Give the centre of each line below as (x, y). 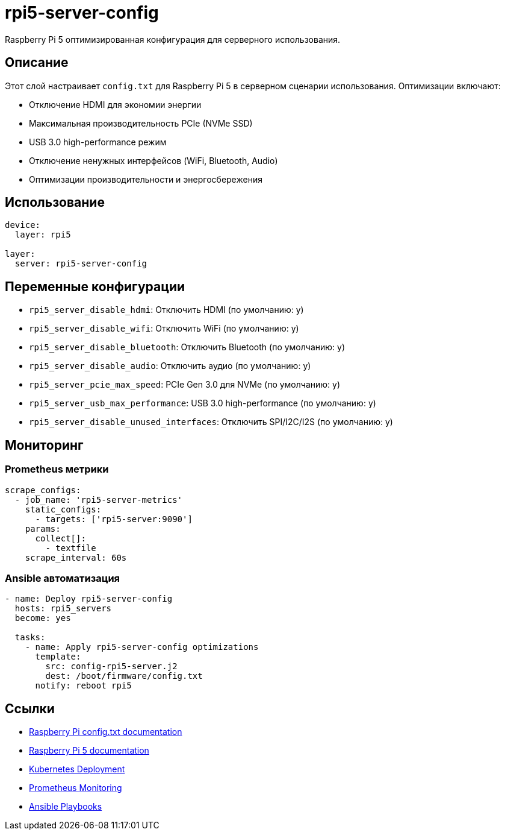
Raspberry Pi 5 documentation (89, 751)
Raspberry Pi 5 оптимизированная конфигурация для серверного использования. (173, 39)
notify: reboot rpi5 (83, 686)
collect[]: (60, 538)
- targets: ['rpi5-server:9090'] (114, 519)
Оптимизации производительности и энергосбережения (146, 179)
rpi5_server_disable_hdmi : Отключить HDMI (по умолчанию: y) (166, 310)
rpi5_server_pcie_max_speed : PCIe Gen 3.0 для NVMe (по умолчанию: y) (185, 385)
